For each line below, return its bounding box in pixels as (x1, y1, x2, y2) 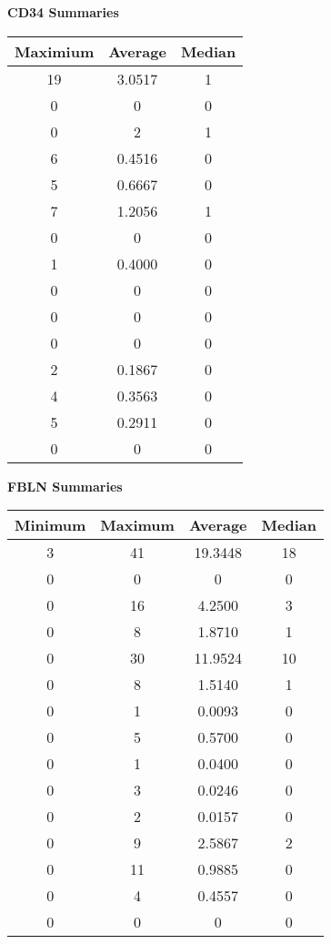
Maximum (100, 514, 175, 536)
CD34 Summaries (7, 3, 119, 21)
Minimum (15, 514, 86, 536)
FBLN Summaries (7, 476, 123, 495)
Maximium (15, 40, 95, 62)
